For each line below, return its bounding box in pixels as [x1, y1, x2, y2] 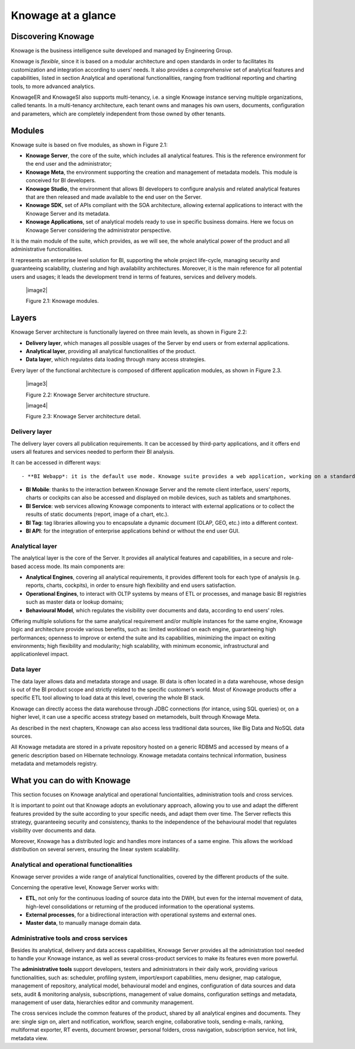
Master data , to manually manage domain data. [25, 919, 142, 927]
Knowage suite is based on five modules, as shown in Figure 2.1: [11, 141, 168, 148]
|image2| [25, 286, 48, 293]
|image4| [25, 402, 48, 409]
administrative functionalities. [11, 246, 83, 253]
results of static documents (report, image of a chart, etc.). [25, 511, 169, 518]
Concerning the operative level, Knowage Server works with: [11, 883, 159, 890]
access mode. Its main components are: [27, 563, 125, 570]
